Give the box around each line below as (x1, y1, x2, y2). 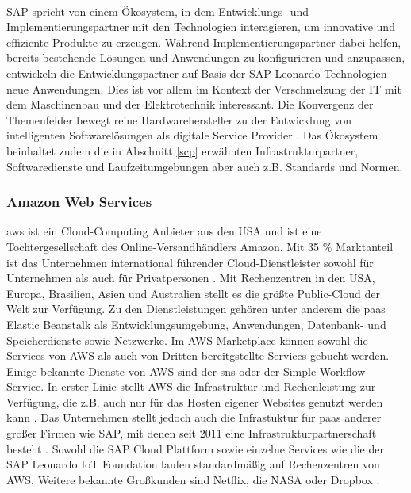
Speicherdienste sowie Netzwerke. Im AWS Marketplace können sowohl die (6, 331, 368, 348)
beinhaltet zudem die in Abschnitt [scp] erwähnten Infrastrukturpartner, (6, 142, 359, 159)
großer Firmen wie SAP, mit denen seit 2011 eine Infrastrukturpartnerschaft (6, 425, 377, 441)
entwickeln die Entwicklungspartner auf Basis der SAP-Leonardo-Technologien (6, 64, 387, 81)
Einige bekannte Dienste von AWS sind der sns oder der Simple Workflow (6, 362, 366, 379)
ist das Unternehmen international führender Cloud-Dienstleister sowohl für (6, 254, 374, 270)
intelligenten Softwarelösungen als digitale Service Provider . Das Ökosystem (6, 127, 378, 143)
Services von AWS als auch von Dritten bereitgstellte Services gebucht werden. (6, 347, 390, 364)
